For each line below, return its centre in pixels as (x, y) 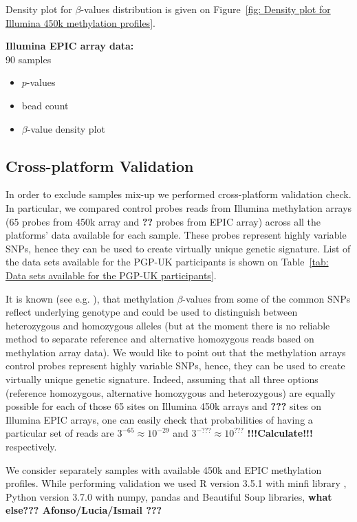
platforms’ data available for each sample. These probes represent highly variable (176, 235)
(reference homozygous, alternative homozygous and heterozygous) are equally (171, 392)
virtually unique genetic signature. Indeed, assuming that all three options (162, 379)
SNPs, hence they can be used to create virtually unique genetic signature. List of (178, 248)
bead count (45, 105)
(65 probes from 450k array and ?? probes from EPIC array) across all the (163, 221)
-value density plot (66, 128)
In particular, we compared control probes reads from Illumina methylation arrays (179, 207)
